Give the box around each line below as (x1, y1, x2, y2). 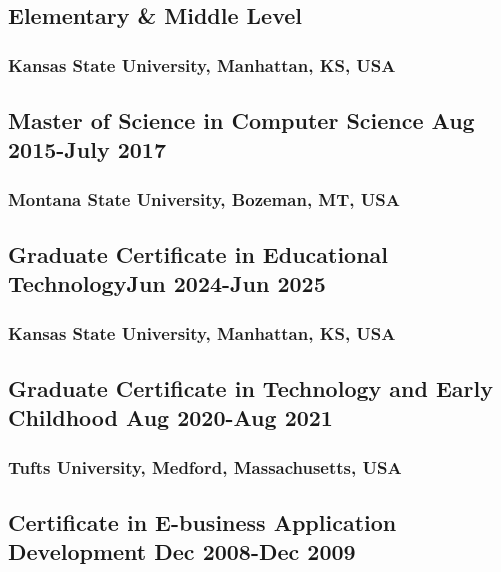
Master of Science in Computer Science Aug (8, 105, 475, 136)
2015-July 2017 (8, 134, 167, 165)
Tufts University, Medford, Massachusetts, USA (8, 454, 402, 479)
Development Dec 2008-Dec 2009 (8, 536, 356, 567)
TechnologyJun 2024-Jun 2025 (8, 268, 326, 299)
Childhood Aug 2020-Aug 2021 (8, 402, 333, 433)
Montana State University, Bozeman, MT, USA (8, 186, 400, 211)
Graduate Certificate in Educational (8, 239, 389, 270)
